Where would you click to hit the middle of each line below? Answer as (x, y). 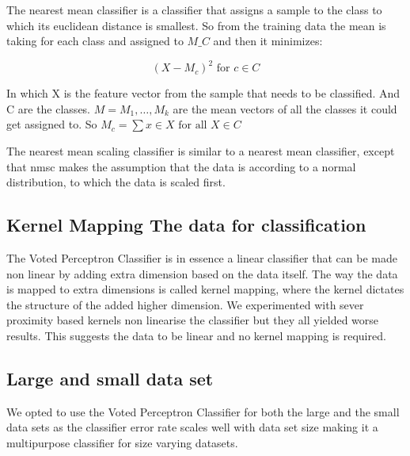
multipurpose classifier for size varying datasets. (122, 443)
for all (193, 126)
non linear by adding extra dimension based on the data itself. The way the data (202, 273)
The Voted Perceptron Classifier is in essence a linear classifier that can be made (202, 258)
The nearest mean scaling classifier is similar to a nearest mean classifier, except (201, 151)
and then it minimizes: (268, 41)
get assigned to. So (52, 124)
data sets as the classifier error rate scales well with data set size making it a (192, 427)
